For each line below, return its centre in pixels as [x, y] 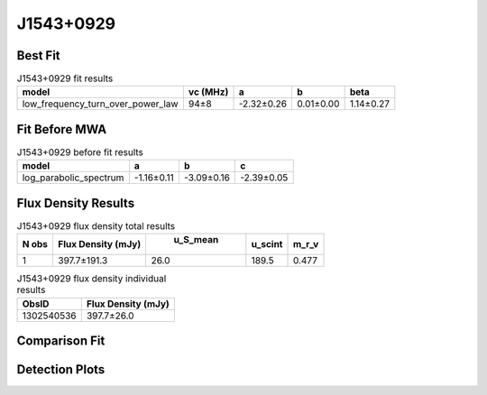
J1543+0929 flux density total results [96, 226]
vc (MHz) [208, 92]
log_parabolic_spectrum [73, 178]
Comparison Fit [61, 341]
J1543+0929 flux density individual [92, 279]
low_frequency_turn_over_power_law [101, 104]
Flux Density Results [76, 203]
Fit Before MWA [62, 129]
